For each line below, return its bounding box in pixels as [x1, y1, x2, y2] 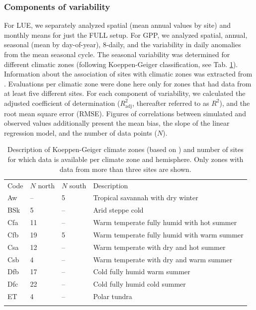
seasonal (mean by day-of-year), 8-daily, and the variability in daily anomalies [4, 39, 241, 50]
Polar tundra [93, 291, 132, 302]
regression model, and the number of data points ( [4, 127, 157, 138]
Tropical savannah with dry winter [93, 192, 198, 203]
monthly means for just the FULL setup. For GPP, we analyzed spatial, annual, [4, 29, 248, 40]
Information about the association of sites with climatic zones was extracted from [4, 69, 253, 79]
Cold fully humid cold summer [93, 279, 186, 289]
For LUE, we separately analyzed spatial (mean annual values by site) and [4, 20, 231, 30]
